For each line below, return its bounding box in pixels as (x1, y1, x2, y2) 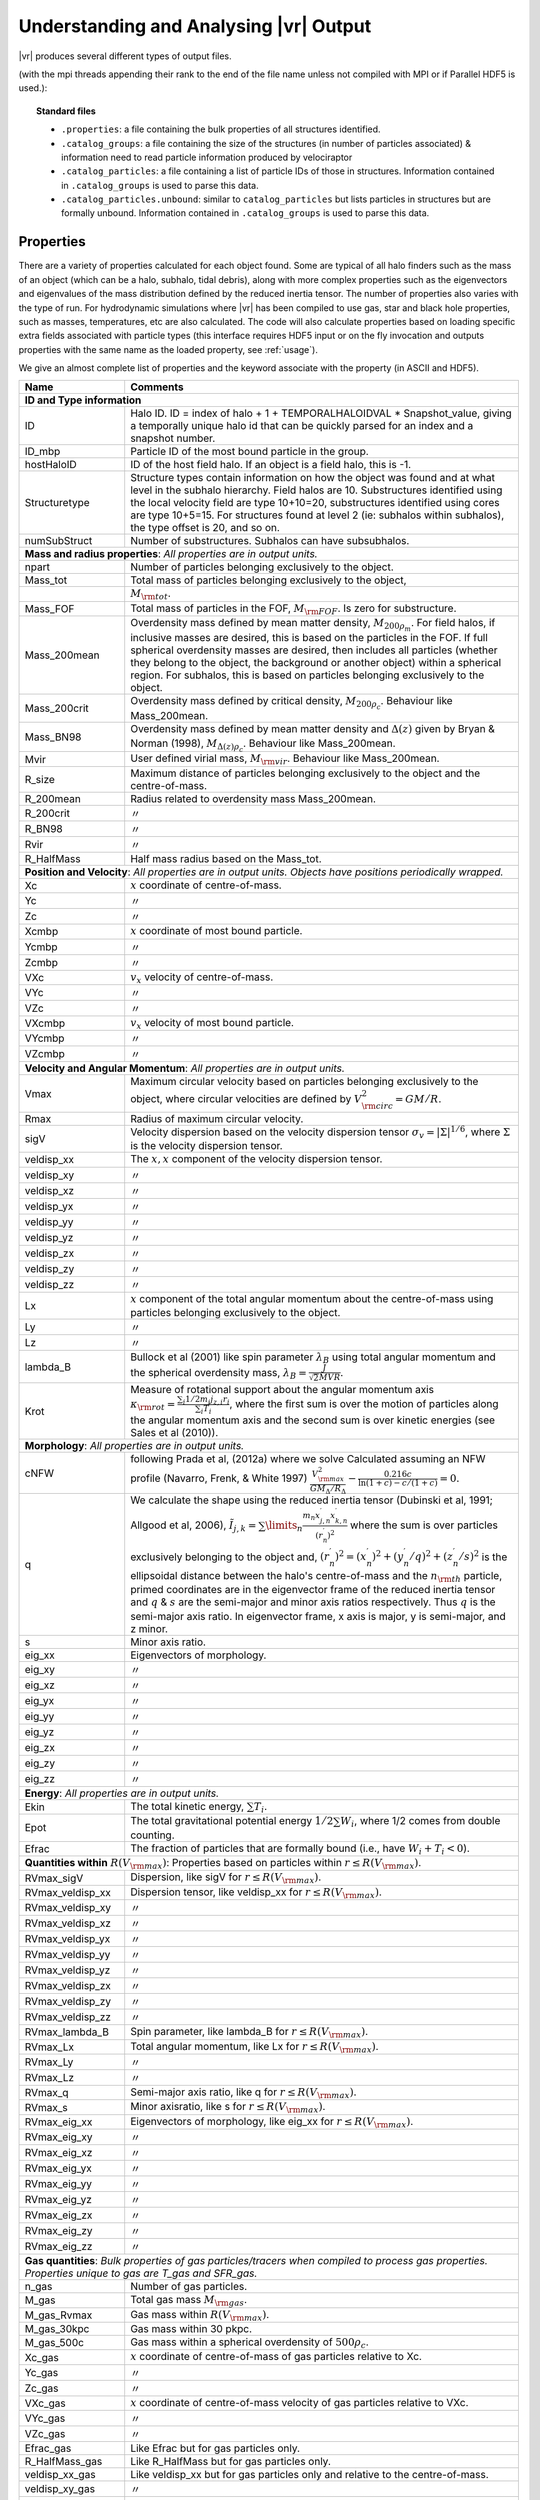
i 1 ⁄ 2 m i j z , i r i (182, 1394, 230, 1406)
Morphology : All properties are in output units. (24, 1438, 245, 1452)
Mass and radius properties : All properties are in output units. (24, 547, 319, 561)
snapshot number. (130, 431, 216, 445)
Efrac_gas (24, 2441, 72, 2455)
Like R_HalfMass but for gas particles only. (130, 2455, 332, 2469)
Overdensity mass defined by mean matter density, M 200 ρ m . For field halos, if (130, 616, 496, 633)
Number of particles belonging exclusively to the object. (130, 560, 394, 574)
